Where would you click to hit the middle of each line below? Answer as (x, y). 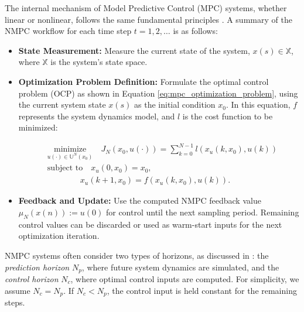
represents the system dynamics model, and (97, 116)
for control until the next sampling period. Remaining (202, 212)
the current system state (62, 104)
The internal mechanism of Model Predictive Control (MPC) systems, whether (146, 8)
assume (18, 290)
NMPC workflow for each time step (68, 31)
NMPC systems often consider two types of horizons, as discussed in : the (137, 255)
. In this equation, (258, 104)
